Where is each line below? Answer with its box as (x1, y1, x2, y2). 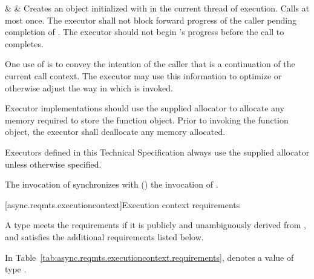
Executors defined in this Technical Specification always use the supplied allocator (5, 145, 310, 158)
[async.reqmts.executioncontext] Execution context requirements (5, 198, 240, 211)
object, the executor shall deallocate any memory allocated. (5, 125, 226, 138)
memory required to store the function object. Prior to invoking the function (5, 113, 289, 126)
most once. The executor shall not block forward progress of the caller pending (5, 13, 296, 26)
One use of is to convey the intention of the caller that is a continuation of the (5, 57, 295, 70)
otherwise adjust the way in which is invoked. (5, 81, 173, 94)
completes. (5, 37, 44, 50)
